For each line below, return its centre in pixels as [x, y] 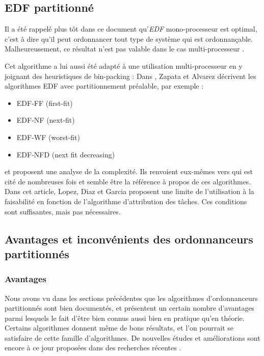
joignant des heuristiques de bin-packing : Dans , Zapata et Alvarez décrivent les [130, 76]
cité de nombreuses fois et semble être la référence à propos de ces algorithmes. [128, 181]
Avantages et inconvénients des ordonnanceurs [129, 239]
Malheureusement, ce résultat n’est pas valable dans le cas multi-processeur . [125, 49]
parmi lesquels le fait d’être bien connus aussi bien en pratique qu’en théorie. [125, 318]
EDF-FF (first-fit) [45, 103]
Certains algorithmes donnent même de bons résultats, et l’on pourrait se [119, 328]
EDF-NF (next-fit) [46, 120]
